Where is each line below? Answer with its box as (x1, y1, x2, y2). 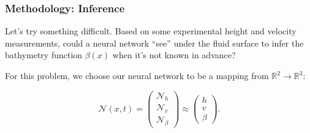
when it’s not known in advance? (112, 48, 236, 61)
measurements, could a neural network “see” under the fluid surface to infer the (5, 36, 304, 49)
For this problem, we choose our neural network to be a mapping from (5, 69, 269, 82)
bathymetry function (5, 48, 83, 61)
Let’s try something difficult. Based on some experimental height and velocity (5, 25, 297, 37)
